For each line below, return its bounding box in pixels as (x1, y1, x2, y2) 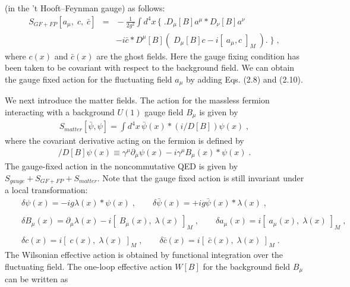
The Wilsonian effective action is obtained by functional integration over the (5, 248, 283, 260)
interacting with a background (5, 105, 115, 118)
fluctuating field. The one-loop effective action (5, 260, 172, 272)
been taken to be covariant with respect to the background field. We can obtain (5, 61, 295, 74)
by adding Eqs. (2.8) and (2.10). (186, 72, 303, 85)
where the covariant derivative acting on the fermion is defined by (5, 134, 244, 147)
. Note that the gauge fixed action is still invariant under (97, 171, 304, 184)
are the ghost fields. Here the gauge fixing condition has (96, 49, 299, 62)
